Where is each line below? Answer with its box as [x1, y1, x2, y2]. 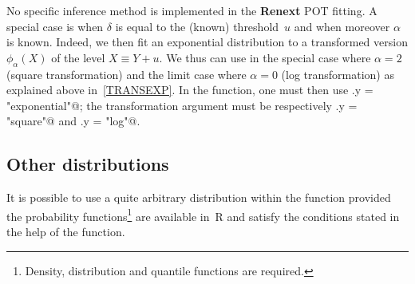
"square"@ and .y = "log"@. [6, 112, 140, 129]
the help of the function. [6, 223, 125, 239]
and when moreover [294, 18, 390, 34]
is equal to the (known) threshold [115, 18, 279, 34]
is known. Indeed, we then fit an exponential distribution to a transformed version [6, 34, 408, 50]
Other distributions [6, 152, 169, 176]
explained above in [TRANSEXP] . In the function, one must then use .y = [6, 81, 373, 98]
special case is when [6, 18, 104, 34]
